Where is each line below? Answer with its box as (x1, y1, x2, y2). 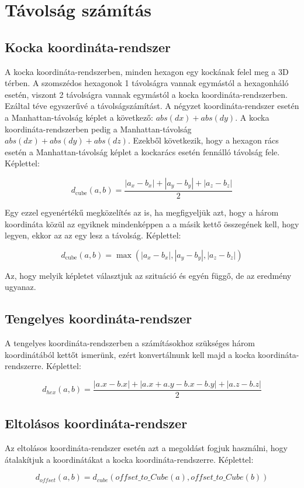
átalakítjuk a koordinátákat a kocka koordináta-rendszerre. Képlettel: (5, 453, 254, 465)
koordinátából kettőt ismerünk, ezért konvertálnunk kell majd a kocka (5, 348, 255, 360)
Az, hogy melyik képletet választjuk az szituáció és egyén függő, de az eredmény (5, 269, 292, 281)
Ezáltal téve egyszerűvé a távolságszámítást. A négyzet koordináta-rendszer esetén (5, 100, 299, 112)
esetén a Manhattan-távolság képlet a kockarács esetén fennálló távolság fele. (5, 145, 280, 158)
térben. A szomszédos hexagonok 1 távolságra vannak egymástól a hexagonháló (5, 77, 289, 89)
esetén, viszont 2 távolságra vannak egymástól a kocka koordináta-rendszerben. (5, 88, 288, 100)
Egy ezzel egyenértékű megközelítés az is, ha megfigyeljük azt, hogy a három (5, 206, 279, 218)
